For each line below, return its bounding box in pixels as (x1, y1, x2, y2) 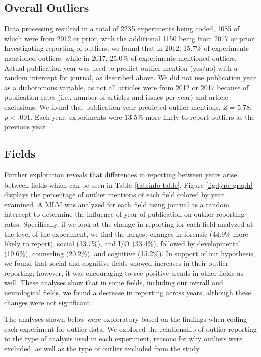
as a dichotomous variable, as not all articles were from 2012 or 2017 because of (4, 82, 249, 92)
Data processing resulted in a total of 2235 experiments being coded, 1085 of (4, 23, 240, 34)
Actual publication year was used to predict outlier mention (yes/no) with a (4, 62, 238, 73)
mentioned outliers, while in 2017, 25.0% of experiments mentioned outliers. (4, 52, 237, 63)
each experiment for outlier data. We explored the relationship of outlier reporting (4, 323, 257, 334)
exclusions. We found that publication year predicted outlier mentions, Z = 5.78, (4, 101, 252, 112)
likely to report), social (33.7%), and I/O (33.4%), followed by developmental (4, 238, 241, 249)
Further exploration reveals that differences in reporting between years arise (4, 169, 237, 180)
